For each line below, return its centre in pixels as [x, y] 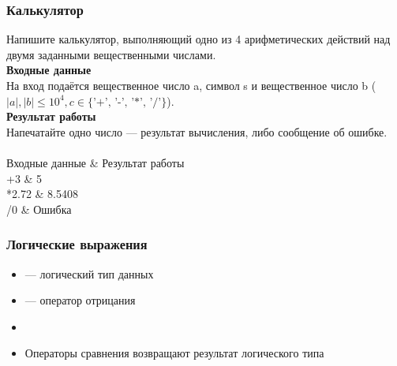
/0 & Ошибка [39, 209]
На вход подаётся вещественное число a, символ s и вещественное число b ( [191, 85]
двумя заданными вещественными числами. [111, 54]
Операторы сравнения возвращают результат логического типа [174, 353]
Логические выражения [77, 244]
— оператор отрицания [80, 300]
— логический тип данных [89, 273]
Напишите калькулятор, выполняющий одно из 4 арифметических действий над [198, 39]
